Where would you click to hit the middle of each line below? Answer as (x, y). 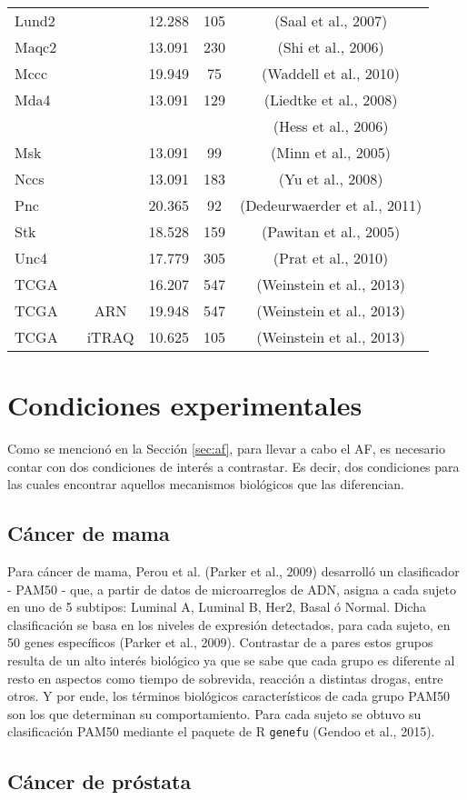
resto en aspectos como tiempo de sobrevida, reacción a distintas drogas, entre (225, 678)
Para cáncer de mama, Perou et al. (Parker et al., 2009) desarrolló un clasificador (233, 571)
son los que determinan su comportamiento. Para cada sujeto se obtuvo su (214, 713)
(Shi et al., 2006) (331, 47)
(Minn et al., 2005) (331, 152)
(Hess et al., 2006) (331, 126)
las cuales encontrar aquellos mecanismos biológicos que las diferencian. (206, 484)
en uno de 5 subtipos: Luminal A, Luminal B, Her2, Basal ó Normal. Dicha (217, 607)
